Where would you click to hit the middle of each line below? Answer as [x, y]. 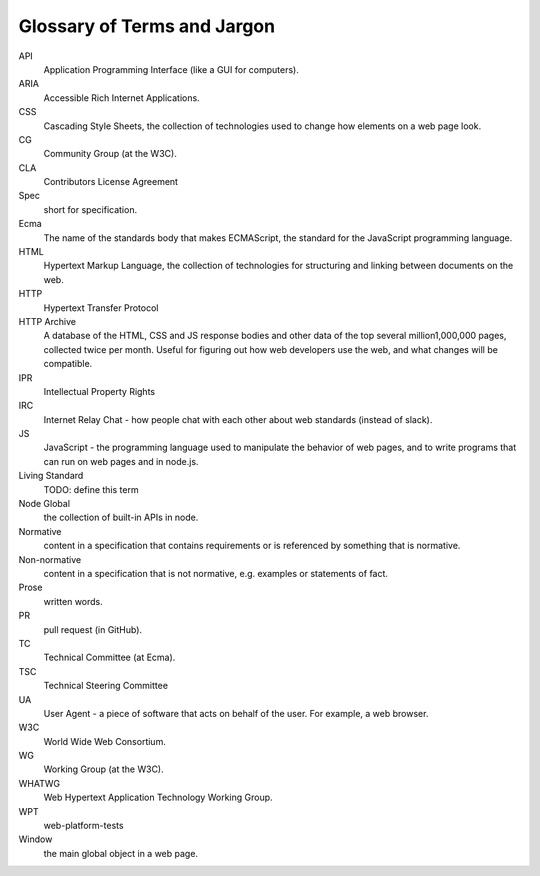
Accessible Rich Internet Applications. [121, 97]
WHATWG [39, 783]
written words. [73, 601]
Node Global [44, 504]
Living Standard [51, 476]
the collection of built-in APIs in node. [121, 517]
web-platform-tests [83, 826]
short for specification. [90, 209]
